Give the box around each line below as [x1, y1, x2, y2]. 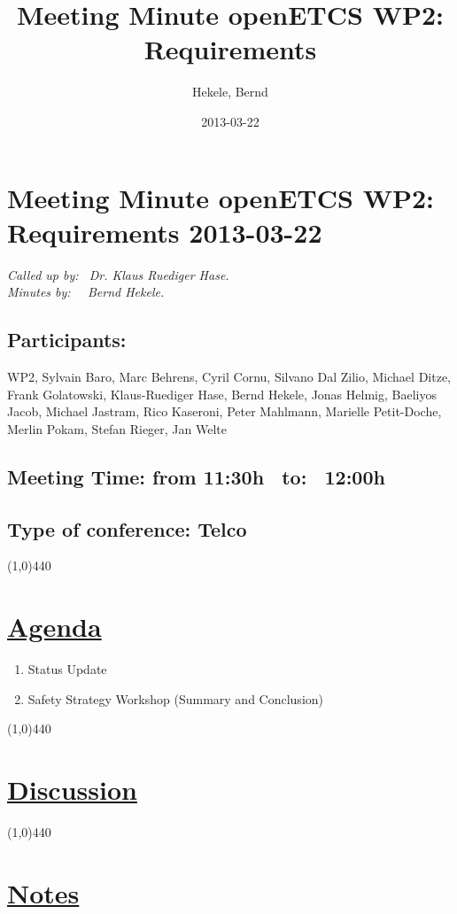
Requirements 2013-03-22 [7, 213, 322, 250]
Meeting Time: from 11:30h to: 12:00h [7, 462, 385, 490]
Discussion [7, 771, 137, 808]
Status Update [27, 660, 107, 678]
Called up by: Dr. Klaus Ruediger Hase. [7, 265, 229, 283]
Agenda [7, 608, 102, 645]
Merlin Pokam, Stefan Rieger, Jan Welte [7, 419, 228, 438]
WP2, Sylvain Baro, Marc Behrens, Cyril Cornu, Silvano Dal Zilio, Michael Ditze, [7, 368, 452, 386]
